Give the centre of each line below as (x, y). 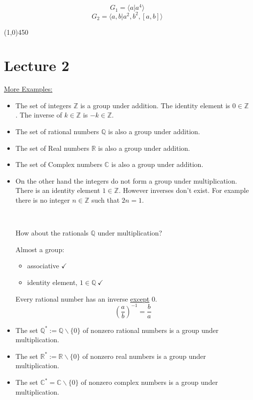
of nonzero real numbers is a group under (144, 356)
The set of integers (43, 105)
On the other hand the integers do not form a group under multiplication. (126, 180)
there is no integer (43, 200)
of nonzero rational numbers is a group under (151, 330)
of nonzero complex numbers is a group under (149, 382)
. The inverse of (39, 115)
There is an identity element (58, 190)
